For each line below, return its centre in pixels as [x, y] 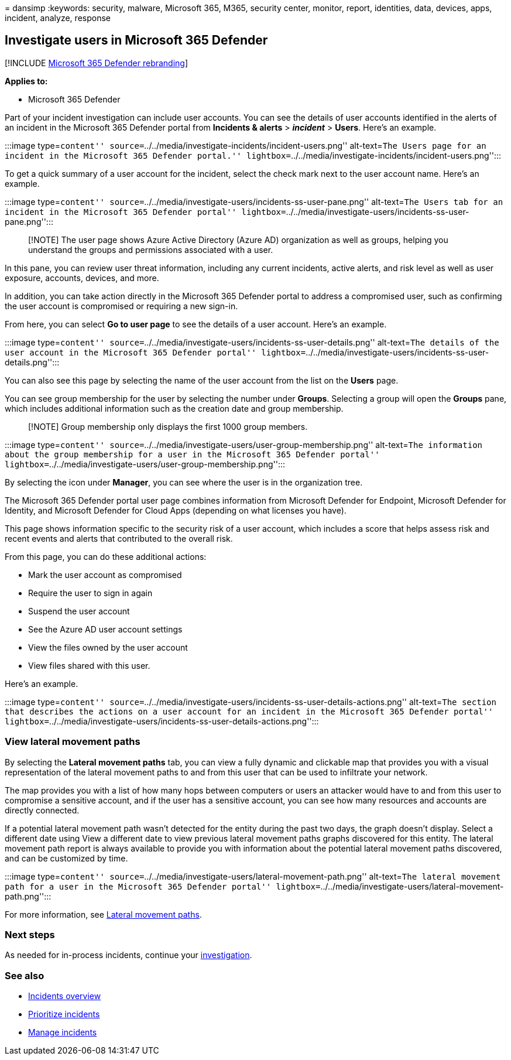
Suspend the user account [79, 611]
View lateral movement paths [73, 742]
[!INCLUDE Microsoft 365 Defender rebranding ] [97, 63]
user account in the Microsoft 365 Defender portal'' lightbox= [155, 352]
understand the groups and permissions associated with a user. [151, 249]
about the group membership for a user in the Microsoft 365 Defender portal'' [192, 454]
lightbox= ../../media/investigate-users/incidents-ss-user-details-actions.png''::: [162, 721]
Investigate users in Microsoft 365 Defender [136, 40]
